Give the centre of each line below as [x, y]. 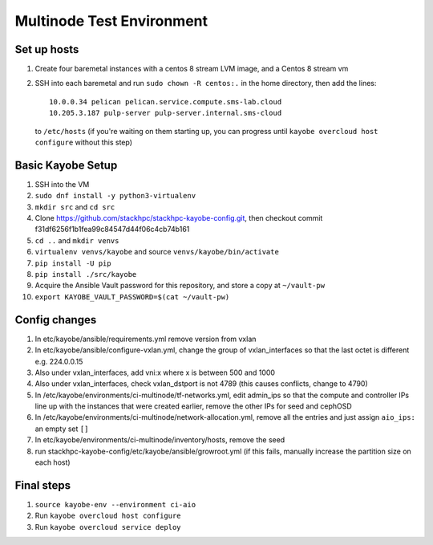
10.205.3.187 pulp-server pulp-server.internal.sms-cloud [166, 113]
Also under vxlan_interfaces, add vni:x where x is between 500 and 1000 [155, 372]
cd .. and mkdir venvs [77, 240]
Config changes [56, 320]
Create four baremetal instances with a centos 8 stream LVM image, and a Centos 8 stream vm [192, 69]
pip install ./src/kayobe [86, 275]
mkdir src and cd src [75, 207]
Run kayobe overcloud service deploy [108, 527]
